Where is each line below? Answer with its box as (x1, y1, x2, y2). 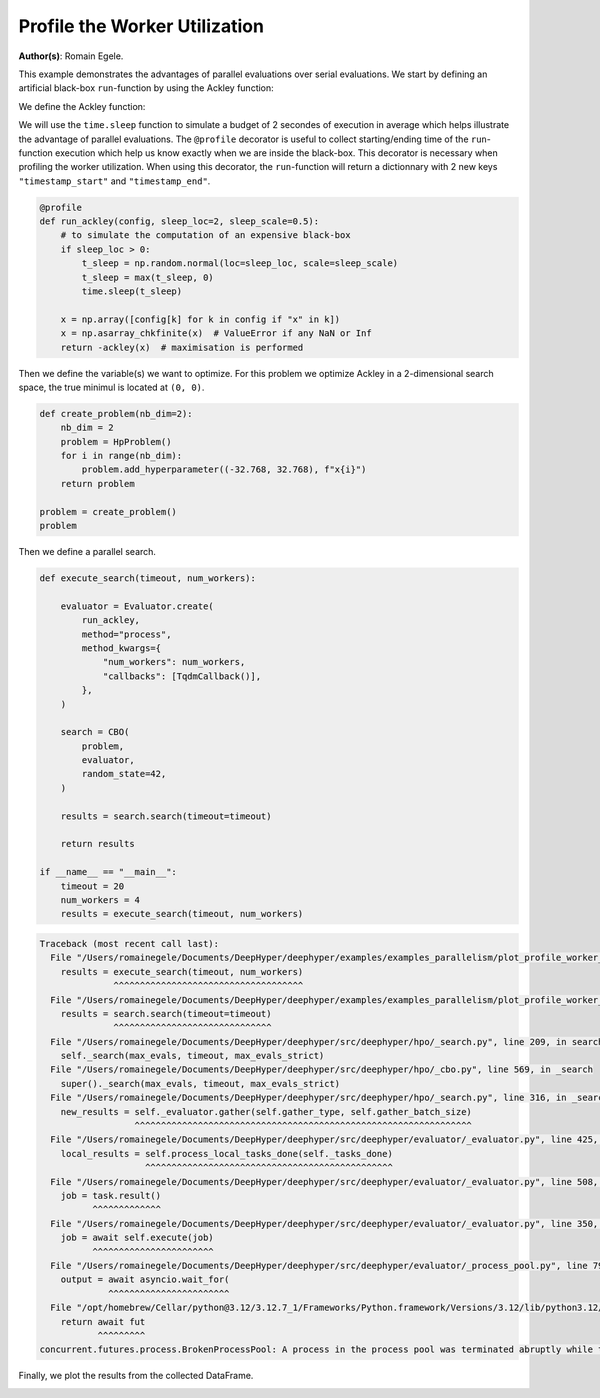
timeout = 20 (60, 880, 125, 892)
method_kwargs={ (81, 642, 162, 654)
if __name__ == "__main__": (39, 866, 177, 878)
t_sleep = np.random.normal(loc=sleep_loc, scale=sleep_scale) (81, 258, 399, 269)
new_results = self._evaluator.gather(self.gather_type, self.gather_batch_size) (60, 1106, 472, 1117)
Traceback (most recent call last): (39, 938, 220, 949)
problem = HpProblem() (60, 436, 172, 447)
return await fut (60, 1316, 146, 1327)
